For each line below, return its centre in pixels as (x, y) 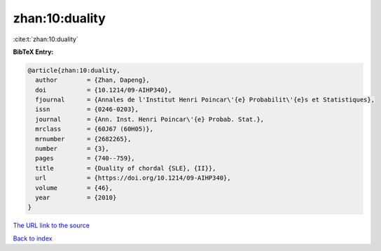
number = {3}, (72, 149)
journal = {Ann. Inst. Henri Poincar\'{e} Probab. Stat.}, (150, 119)
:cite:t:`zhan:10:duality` (46, 39)
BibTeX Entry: (33, 52)
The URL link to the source (51, 225)
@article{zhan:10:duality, (74, 70)
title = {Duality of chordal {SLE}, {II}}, (126, 168)
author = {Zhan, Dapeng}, (92, 80)
